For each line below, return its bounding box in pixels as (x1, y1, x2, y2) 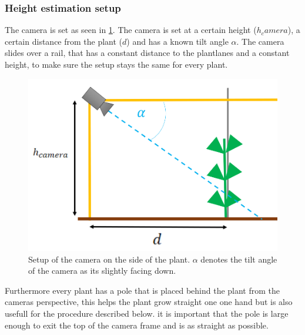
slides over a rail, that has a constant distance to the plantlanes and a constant (5, 47, 290, 59)
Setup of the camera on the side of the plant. (28, 253, 190, 265)
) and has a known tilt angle (126, 35, 229, 47)
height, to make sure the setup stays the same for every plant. (5, 58, 228, 70)
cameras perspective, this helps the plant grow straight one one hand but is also (5, 296, 293, 308)
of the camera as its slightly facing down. (28, 264, 176, 277)
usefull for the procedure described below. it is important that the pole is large (5, 307, 289, 320)
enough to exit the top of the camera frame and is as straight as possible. (5, 319, 269, 331)
